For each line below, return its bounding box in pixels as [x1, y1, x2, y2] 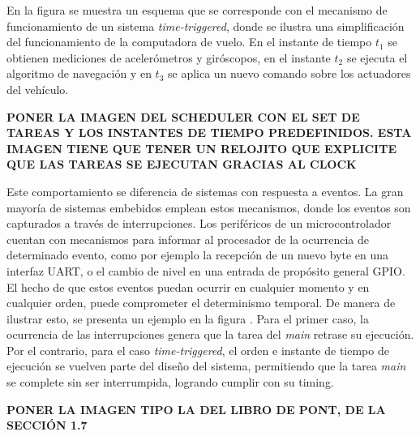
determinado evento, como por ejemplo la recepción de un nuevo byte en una [6, 246, 389, 263]
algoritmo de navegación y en [6, 65, 152, 82]
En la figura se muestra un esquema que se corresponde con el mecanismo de [6, 2, 388, 18]
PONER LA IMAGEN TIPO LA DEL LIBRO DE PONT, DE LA [6, 400, 386, 417]
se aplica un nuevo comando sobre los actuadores [168, 65, 411, 82]
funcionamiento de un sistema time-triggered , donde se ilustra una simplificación [6, 17, 405, 34]
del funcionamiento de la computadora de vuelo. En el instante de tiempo [6, 33, 372, 50]
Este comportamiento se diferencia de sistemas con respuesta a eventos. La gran [6, 182, 404, 199]
